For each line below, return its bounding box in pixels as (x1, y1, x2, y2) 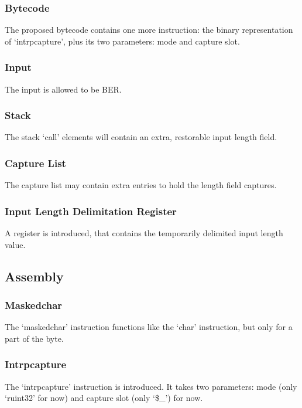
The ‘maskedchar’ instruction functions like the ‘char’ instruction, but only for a (5, 321, 293, 333)
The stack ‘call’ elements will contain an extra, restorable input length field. (5, 131, 277, 143)
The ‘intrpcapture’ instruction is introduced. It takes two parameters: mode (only (5, 380, 297, 392)
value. (5, 238, 26, 250)
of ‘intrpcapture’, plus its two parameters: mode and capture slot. (5, 35, 240, 47)
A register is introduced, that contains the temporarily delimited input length (5, 227, 283, 239)
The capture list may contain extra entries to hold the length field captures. (5, 179, 277, 191)
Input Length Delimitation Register (5, 203, 177, 218)
